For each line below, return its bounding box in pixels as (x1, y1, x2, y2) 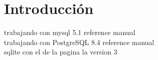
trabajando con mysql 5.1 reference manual (4, 27, 136, 37)
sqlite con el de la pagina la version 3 (4, 46, 117, 57)
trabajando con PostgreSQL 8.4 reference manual (4, 36, 155, 47)
